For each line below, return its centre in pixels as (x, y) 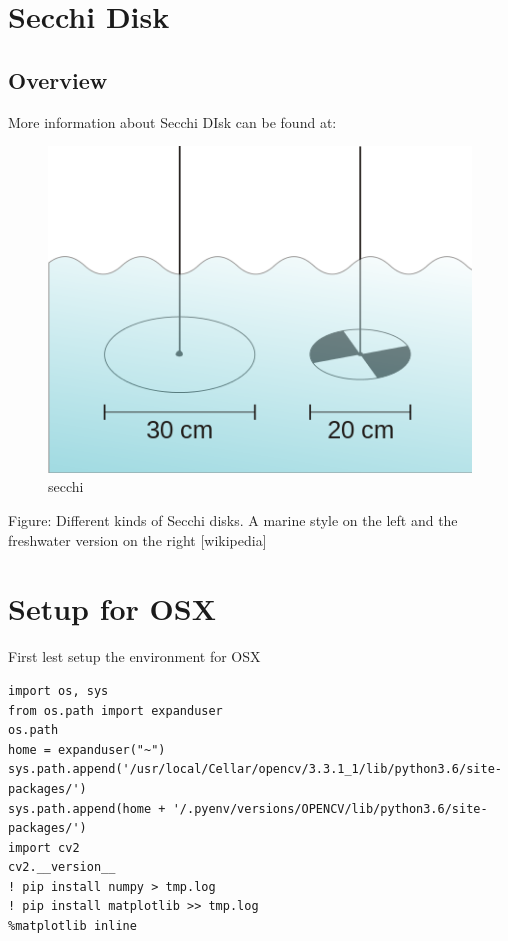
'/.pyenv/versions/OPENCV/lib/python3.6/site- (330, 808)
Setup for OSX (112, 608)
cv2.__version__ (62, 867)
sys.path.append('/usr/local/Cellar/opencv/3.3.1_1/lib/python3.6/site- (255, 769)
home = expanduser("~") (87, 749)
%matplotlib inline (72, 926)
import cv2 (44, 847)
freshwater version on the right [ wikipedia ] (137, 539)
